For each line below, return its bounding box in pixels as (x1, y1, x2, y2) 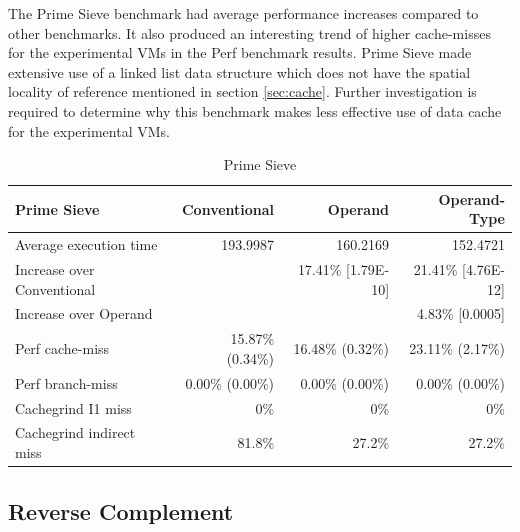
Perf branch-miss (15, 372, 118, 393)
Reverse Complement (8, 495, 234, 526)
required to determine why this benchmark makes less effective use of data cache (8, 100, 502, 121)
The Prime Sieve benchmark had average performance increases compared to (8, 3, 479, 23)
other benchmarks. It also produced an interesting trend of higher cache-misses (8, 22, 491, 43)
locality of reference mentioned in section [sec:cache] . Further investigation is (8, 81, 477, 102)
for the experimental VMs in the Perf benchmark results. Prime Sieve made (8, 42, 472, 63)
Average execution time (15, 234, 158, 255)
